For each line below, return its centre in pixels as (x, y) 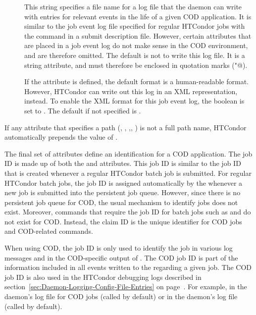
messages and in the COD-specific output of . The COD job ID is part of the (121, 257)
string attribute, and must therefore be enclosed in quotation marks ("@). (136, 65)
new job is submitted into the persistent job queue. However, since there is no (123, 192)
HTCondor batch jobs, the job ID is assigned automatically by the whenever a (124, 183)
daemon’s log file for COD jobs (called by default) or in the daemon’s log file (121, 296)
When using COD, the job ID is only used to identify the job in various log (119, 248)
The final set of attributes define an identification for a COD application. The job (128, 153)
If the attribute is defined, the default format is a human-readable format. (137, 81)
